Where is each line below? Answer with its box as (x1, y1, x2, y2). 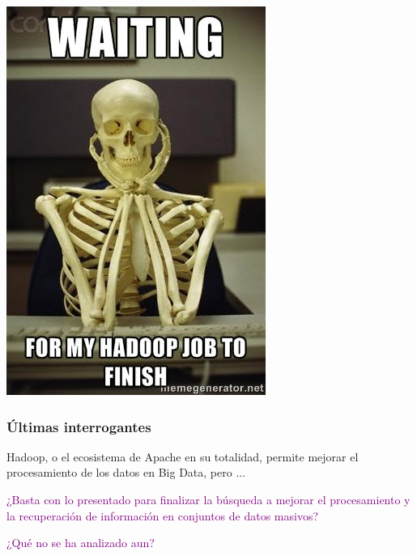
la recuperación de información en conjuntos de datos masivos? (6, 507, 319, 524)
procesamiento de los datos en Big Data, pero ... (6, 464, 246, 481)
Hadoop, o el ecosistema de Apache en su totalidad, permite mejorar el (6, 448, 359, 465)
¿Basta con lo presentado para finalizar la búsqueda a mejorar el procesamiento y (6, 491, 411, 507)
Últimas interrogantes (6, 416, 151, 436)
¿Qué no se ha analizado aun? (6, 534, 155, 551)
